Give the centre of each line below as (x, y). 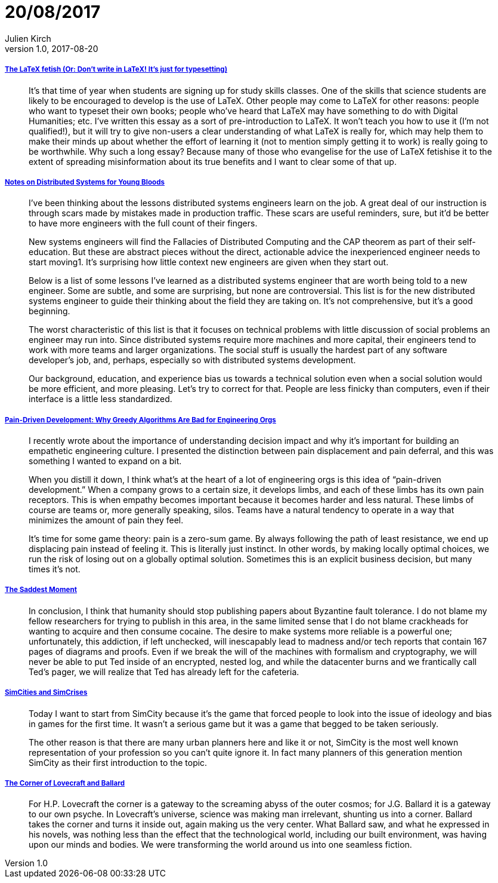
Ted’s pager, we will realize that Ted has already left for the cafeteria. (164, 672)
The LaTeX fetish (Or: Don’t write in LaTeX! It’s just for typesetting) (116, 70)
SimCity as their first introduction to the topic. (118, 762)
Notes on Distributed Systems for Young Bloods (85, 182)
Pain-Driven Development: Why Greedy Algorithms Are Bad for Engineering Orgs (140, 420)
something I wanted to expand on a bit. (105, 461)
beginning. (50, 311)
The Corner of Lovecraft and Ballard (65, 784)
